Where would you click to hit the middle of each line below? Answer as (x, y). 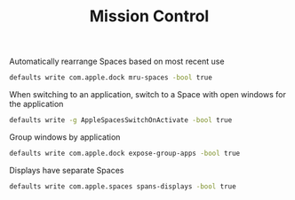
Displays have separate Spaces (67, 170)
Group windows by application (65, 137)
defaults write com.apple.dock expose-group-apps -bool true (125, 153)
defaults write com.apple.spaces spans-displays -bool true (123, 186)
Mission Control (149, 16)
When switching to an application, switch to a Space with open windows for (147, 95)
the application (36, 104)
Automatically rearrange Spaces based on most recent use (117, 62)
